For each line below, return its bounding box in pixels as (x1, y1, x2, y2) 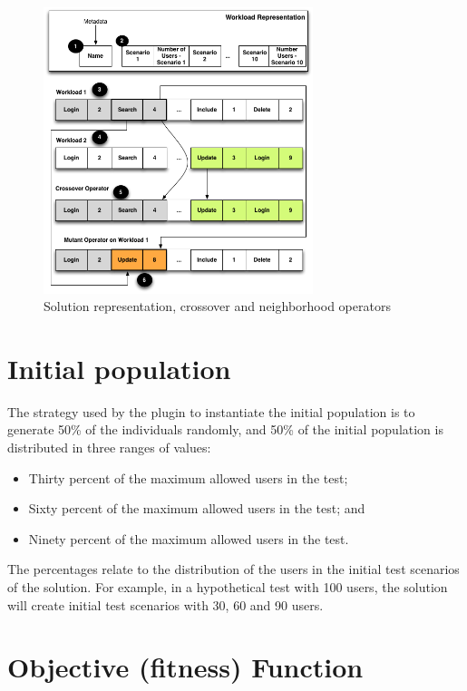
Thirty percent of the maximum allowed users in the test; (28, 468, 348, 487)
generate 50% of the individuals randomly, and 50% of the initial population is (7, 420, 443, 439)
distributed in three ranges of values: (7, 438, 211, 456)
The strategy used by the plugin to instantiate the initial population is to (7, 402, 415, 421)
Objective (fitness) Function (7, 648, 364, 686)
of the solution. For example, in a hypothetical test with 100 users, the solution (7, 577, 448, 596)
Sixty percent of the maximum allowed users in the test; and (28, 499, 365, 518)
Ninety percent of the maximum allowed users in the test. (28, 529, 349, 548)
